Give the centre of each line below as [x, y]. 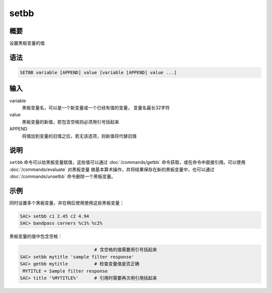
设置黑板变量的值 [27, 43]
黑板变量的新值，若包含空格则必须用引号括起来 [71, 122]
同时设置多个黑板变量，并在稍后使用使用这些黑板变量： [67, 203]
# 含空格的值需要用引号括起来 [125, 250]
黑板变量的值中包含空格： [36, 237]
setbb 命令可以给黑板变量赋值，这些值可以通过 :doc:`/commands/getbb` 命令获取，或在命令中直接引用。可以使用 [127, 162]
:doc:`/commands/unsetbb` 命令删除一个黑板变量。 [62, 177]
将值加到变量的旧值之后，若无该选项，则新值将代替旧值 [79, 136]
